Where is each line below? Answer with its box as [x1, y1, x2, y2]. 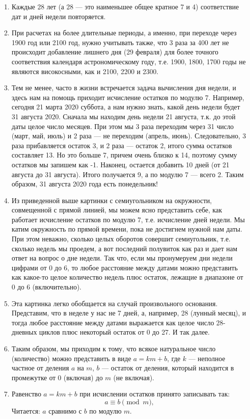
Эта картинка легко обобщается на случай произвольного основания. [11, 298, 218, 308]
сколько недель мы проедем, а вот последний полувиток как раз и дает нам [11, 243, 238, 253]
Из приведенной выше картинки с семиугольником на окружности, [11, 195, 212, 205]
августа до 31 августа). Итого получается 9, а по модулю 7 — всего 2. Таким [11, 169, 244, 179]
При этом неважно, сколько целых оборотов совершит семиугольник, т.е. [11, 234, 231, 244]
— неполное [188, 353, 225, 363]
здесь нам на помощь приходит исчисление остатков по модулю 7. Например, [11, 92, 245, 102]
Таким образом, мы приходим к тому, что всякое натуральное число [11, 343, 216, 353]
